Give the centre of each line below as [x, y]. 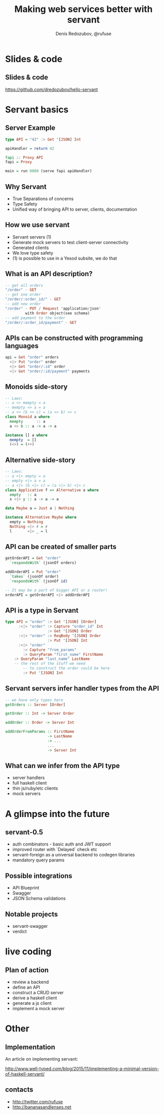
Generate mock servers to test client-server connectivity [70, 242]
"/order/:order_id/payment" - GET [41, 322]
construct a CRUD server [38, 992]
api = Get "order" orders [32, 357]
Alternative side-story [40, 460]
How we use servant [37, 225]
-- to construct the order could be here [67, 668]
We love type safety [33, 253]
